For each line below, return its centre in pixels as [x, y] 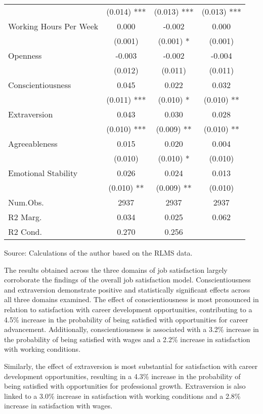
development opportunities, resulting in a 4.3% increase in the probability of [122, 376]
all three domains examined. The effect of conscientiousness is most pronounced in [131, 299]
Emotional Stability [43, 173]
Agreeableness [33, 143]
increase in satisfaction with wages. [58, 406]
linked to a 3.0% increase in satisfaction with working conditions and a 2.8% [122, 396]
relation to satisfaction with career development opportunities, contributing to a [128, 309]
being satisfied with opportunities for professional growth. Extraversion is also [125, 386]
